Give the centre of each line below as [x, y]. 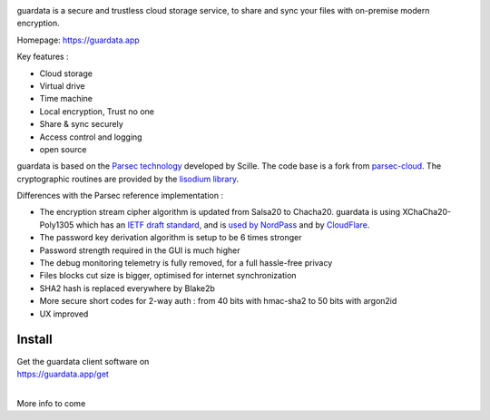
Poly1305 [57, 225]
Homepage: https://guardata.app [78, 40]
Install [35, 340]
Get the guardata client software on [83, 361]
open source [63, 149]
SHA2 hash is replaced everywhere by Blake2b [127, 288]
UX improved [64, 314]
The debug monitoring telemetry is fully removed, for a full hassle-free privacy [186, 263]
